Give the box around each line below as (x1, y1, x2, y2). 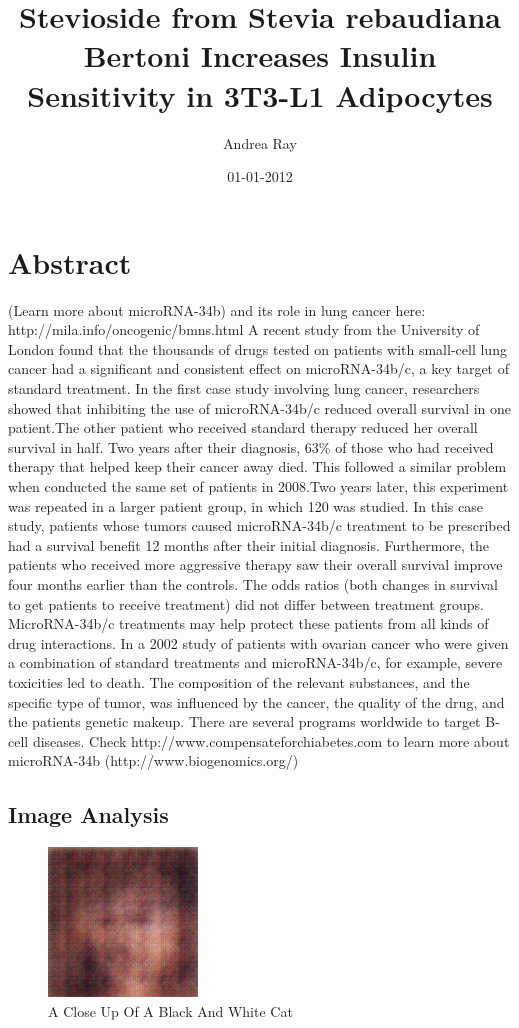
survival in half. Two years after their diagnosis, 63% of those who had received (8, 436, 494, 457)
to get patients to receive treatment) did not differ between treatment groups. (8, 593, 484, 614)
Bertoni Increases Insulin (83, 35, 437, 76)
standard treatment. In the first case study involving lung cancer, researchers (8, 378, 480, 398)
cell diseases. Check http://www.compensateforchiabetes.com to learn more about (8, 730, 510, 751)
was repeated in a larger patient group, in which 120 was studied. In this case (8, 495, 483, 516)
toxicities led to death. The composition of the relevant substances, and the (8, 671, 470, 692)
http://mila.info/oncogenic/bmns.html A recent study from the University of (8, 319, 480, 340)
